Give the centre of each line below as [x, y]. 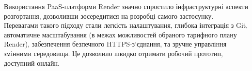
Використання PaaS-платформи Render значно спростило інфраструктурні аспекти [126, 6]
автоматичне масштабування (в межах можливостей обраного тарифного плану [120, 34]
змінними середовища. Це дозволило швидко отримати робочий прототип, [113, 53]
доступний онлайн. [32, 63]
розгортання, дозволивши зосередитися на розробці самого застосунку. [109, 16]
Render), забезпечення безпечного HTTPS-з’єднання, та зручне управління [115, 44]
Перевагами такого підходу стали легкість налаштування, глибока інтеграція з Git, [126, 25]
